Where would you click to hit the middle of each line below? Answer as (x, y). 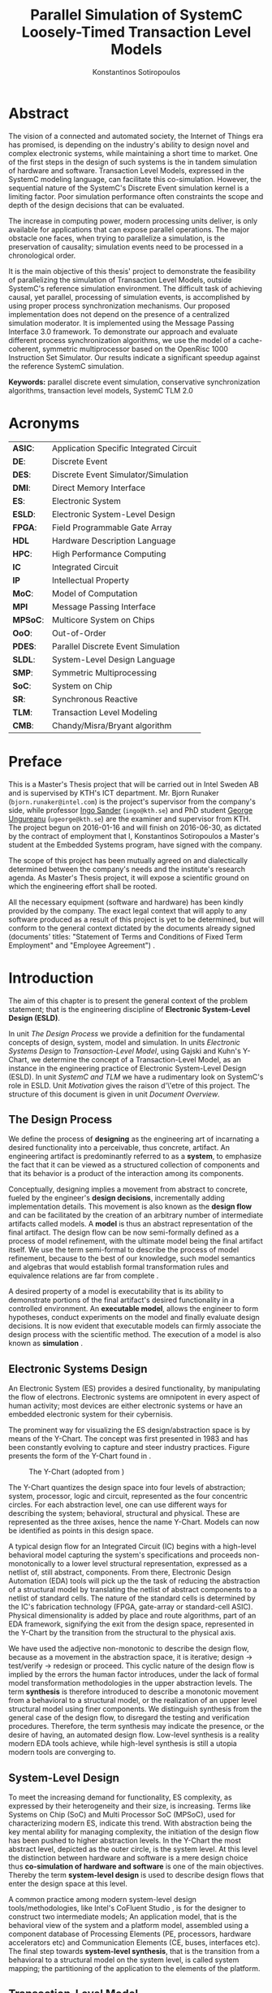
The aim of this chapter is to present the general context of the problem (128, 1001)
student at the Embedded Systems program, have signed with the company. (135, 845)
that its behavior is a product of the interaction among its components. (126, 1174)
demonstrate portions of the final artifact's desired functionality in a (121, 1300)
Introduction (51, 978)
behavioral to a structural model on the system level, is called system (124, 1960)
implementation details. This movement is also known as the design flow (130, 1207)
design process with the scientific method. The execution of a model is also (135, 1335)
